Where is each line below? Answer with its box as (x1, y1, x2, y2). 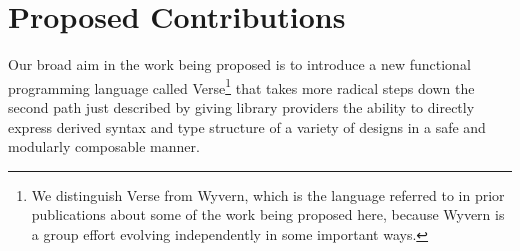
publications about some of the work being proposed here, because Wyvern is (31, 204, 505, 225)
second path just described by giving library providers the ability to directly (8, 96, 475, 117)
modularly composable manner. (8, 136, 200, 157)
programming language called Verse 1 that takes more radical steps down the (8, 74, 475, 98)
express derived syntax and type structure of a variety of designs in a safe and (8, 116, 486, 137)
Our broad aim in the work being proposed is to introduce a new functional (8, 54, 471, 75)
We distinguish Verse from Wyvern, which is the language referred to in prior (31, 184, 505, 205)
